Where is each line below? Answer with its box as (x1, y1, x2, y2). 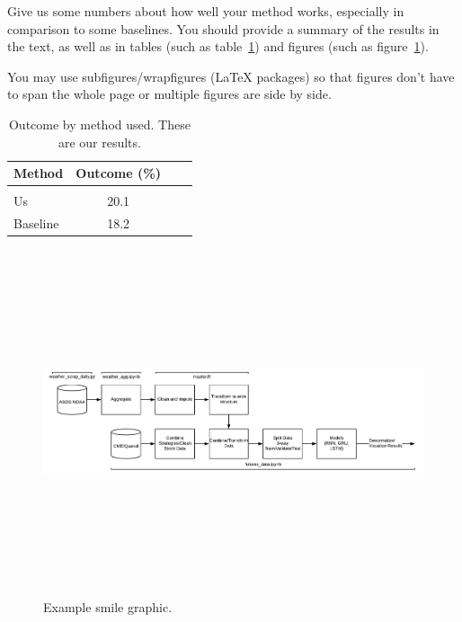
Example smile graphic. (43, 597, 173, 616)
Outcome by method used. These (8, 114, 191, 133)
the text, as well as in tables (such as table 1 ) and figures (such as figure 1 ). (7, 37, 429, 56)
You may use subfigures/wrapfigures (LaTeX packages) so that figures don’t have (7, 67, 455, 85)
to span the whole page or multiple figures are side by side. (7, 84, 332, 103)
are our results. (58, 132, 141, 151)
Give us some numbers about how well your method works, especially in (7, 2, 404, 20)
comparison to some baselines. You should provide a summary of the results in (7, 19, 440, 38)
